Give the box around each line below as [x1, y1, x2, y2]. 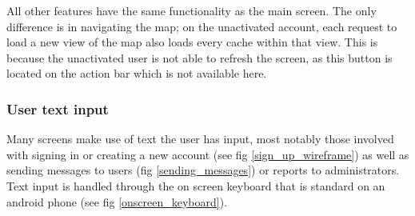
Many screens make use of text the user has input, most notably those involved [6, 130, 394, 147]
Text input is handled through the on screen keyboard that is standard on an [6, 177, 385, 194]
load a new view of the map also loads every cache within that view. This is [6, 34, 378, 50]
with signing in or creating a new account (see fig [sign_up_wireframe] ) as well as [6, 146, 409, 162]
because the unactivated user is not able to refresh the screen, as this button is [6, 49, 393, 66]
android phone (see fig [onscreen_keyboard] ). [6, 193, 228, 210]
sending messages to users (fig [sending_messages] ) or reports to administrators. [6, 162, 400, 178]
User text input [6, 98, 109, 118]
